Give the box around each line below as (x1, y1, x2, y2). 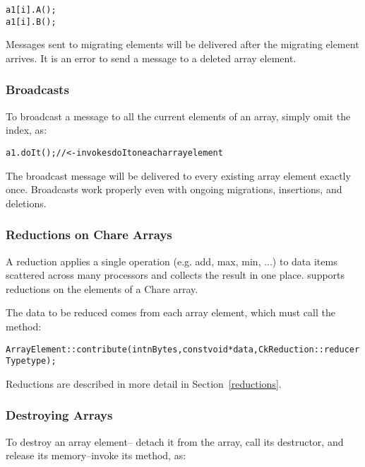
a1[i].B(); (6, 16, 56, 27)
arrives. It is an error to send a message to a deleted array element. (6, 50, 297, 65)
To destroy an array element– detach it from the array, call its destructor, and (6, 434, 344, 449)
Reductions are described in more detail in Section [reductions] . (6, 376, 282, 391)
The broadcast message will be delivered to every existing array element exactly (6, 168, 351, 183)
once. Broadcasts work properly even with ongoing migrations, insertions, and (6, 182, 342, 197)
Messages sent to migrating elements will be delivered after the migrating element (6, 37, 359, 52)
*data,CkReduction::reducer (228, 344, 360, 354)
